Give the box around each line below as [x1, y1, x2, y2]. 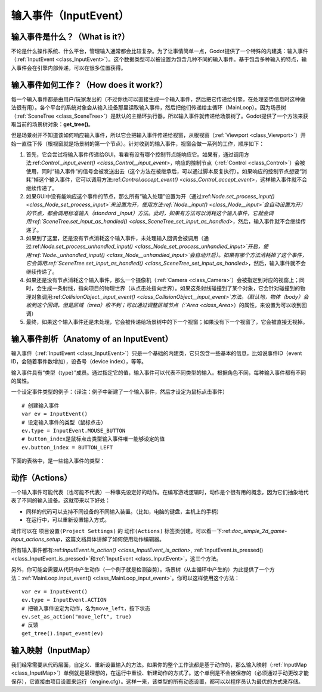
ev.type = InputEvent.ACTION [21, 596, 107, 604]
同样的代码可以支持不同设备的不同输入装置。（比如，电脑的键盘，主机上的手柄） [26, 508, 222, 515]
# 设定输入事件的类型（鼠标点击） [21, 419, 107, 425]
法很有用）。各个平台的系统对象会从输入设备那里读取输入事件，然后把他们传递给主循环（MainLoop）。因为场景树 [11, 104, 286, 111]
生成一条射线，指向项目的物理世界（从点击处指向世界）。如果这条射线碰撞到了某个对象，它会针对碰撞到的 [41, 284, 301, 292]
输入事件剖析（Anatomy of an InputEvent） [11, 333, 173, 344]
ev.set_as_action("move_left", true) [21, 613, 132, 620]
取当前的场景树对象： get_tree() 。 [11, 120, 94, 128]
